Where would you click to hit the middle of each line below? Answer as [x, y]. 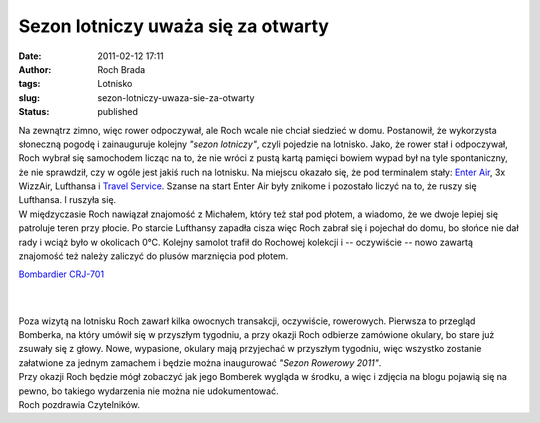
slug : [29, 97]
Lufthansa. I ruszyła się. [67, 200]
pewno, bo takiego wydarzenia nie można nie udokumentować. [148, 391]
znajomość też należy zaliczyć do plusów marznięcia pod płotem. [153, 256]
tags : [29, 84]
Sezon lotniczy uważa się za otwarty [174, 26]
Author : [35, 69]
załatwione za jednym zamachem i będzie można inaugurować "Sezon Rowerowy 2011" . [200, 362]
